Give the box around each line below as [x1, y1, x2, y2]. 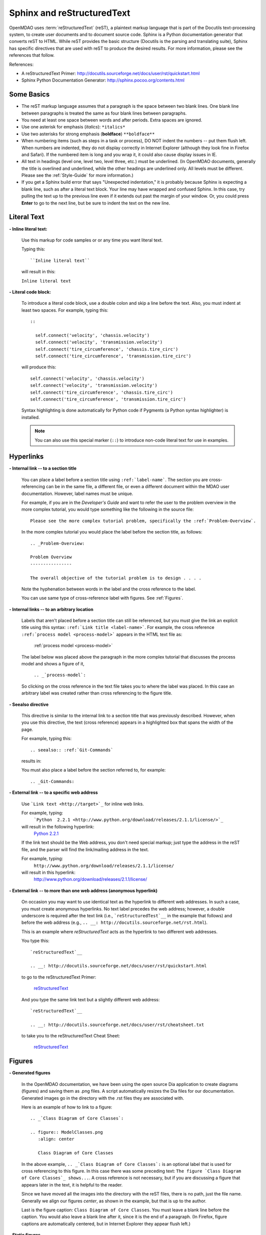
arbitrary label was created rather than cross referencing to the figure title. [21, 690, 172, 696]
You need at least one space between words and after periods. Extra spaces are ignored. [21, 117, 202, 123]
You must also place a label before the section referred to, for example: [21, 767, 166, 773]
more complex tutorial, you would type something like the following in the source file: [21, 506, 194, 512]
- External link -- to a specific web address [9, 789, 98, 795]
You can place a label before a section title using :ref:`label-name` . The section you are [21, 477, 208, 483]
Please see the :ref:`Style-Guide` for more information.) [21, 172, 134, 178]
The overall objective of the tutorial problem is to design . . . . [30, 575, 202, 580]
